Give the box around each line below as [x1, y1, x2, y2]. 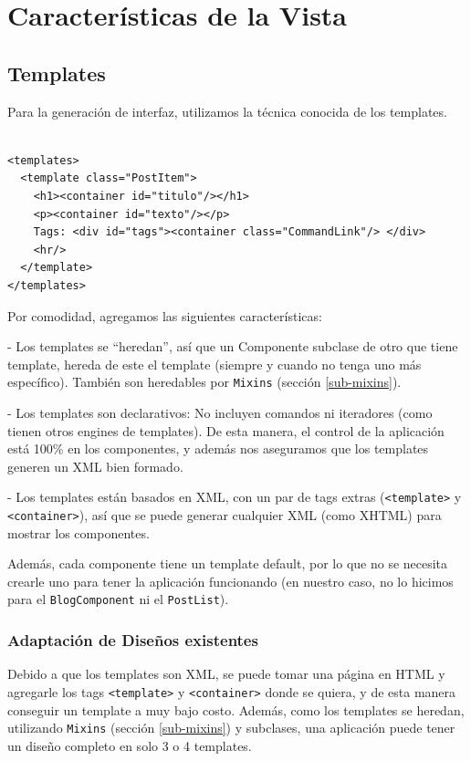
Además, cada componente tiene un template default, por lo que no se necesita [7, 554, 448, 573]
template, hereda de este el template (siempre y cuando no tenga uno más [7, 354, 422, 373]
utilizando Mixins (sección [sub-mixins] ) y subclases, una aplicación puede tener [7, 718, 455, 737]
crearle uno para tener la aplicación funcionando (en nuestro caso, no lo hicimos [7, 571, 454, 590]
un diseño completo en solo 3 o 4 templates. [7, 735, 252, 755]
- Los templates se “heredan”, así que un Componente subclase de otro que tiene [7, 337, 458, 356]
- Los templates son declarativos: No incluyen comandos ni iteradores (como [7, 402, 433, 422]
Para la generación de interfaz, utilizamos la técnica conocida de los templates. [7, 101, 447, 120]
